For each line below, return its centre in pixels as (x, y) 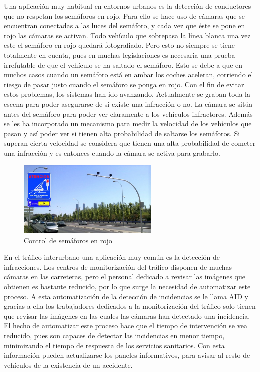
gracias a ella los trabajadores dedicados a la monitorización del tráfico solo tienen (130, 306)
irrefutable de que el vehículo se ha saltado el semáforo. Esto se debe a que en (123, 65)
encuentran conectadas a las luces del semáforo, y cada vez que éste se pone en (125, 26)
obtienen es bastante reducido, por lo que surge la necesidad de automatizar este (127, 286)
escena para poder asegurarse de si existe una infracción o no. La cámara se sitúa (128, 104)
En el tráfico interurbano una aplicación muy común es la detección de (112, 257)
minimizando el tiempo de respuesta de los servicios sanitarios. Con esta (114, 345)
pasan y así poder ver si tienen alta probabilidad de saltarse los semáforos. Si (122, 133)
